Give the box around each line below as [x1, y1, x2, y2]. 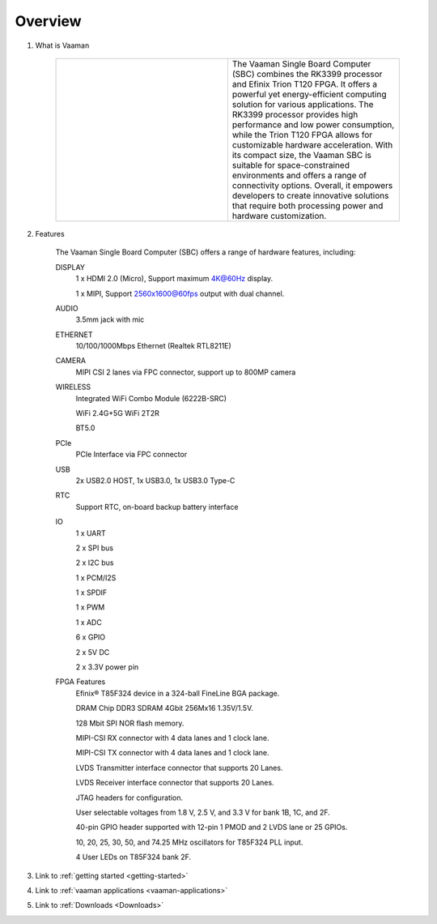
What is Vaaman [35, 41, 90, 50]
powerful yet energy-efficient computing [231, 88, 387, 100]
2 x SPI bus [75, 543, 113, 553]
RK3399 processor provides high [231, 109, 359, 120]
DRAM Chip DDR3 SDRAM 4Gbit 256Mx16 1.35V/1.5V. [75, 704, 254, 713]
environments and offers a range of [231, 169, 367, 181]
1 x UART [75, 528, 107, 538]
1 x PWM [75, 602, 105, 612]
